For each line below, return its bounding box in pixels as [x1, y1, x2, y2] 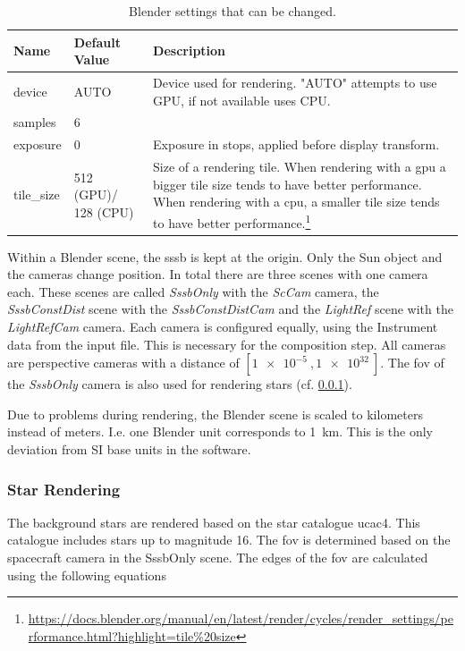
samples [13, 113, 56, 131]
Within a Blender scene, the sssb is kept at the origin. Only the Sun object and [7, 247, 443, 266]
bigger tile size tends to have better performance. [153, 174, 422, 193]
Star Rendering [7, 478, 121, 500]
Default [73, 32, 121, 51]
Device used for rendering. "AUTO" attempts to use [153, 73, 437, 92]
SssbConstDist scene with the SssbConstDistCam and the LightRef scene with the [7, 300, 453, 318]
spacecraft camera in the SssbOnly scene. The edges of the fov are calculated [7, 548, 428, 567]
